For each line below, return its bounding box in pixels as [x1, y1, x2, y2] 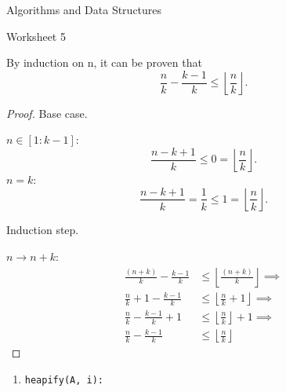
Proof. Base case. [6, 104, 88, 121]
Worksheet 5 [6, 27, 66, 44]
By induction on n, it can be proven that [6, 54, 202, 71]
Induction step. [6, 222, 79, 238]
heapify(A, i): [24, 374, 104, 386]
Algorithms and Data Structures [6, 2, 162, 17]
